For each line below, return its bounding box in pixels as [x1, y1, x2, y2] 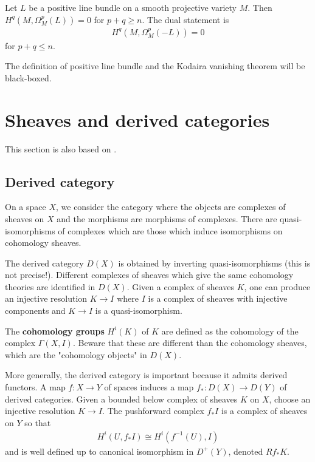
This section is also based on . [5, 142, 117, 155]
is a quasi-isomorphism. [95, 304, 182, 317]
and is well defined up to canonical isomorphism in [5, 444, 194, 457]
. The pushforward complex [102, 404, 204, 417]
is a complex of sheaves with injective [148, 292, 288, 305]
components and [5, 304, 66, 317]
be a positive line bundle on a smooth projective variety [29, 1, 237, 13]
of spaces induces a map [104, 381, 194, 393]
